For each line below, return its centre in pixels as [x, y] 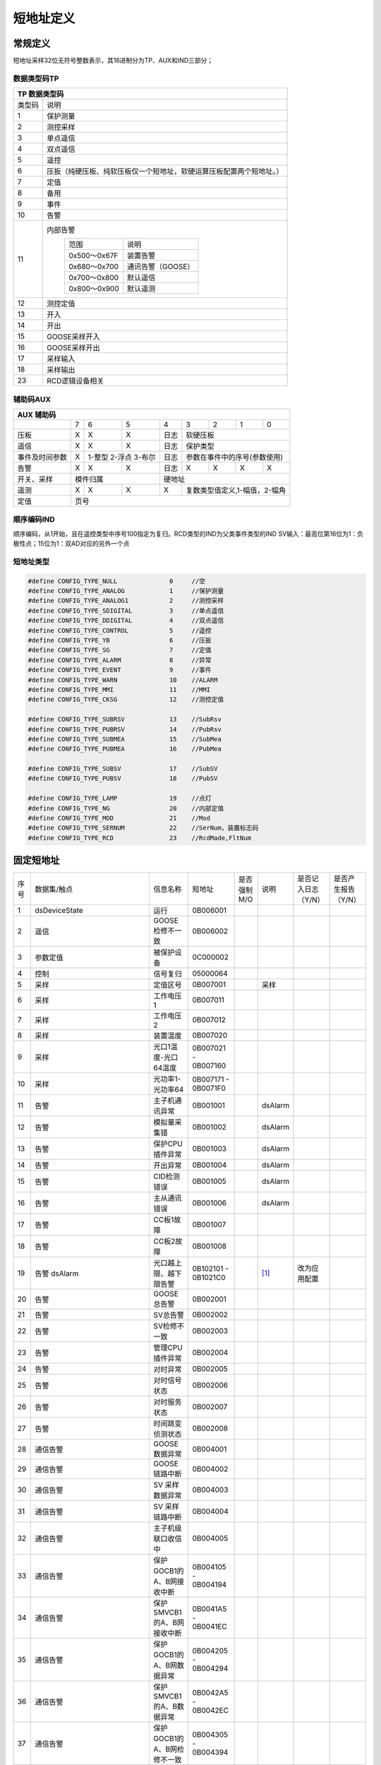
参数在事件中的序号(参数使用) [235, 457]
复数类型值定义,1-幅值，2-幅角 [236, 490]
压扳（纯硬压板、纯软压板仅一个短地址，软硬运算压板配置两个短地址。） [165, 172]
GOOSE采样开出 [73, 348]
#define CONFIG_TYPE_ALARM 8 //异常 [120, 660]
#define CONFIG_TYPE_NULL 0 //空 [117, 581]
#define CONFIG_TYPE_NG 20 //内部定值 [126, 808]
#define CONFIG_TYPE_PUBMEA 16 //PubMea [125, 749]
